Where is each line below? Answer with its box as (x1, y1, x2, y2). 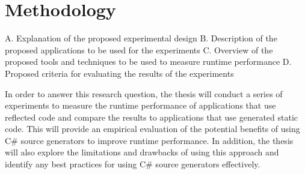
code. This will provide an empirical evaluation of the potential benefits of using (5, 122, 300, 135)
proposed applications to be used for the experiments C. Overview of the (5, 43, 273, 56)
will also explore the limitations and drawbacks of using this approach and (5, 146, 279, 158)
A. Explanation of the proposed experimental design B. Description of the (5, 32, 277, 44)
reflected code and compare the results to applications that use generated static (5, 110, 298, 123)
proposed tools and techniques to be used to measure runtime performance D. (5, 55, 292, 68)
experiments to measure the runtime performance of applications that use (5, 99, 276, 112)
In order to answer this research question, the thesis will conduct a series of (5, 87, 283, 100)
